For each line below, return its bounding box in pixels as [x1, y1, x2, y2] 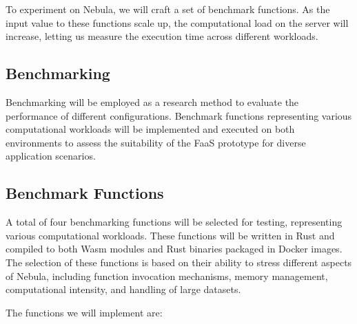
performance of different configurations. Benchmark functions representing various [6, 108, 352, 122]
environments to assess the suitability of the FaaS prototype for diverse [6, 135, 306, 149]
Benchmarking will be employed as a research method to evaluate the [6, 94, 299, 109]
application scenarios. [6, 149, 96, 163]
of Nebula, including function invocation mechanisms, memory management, [6, 268, 328, 283]
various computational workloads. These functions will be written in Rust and [6, 228, 335, 242]
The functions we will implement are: [6, 305, 163, 319]
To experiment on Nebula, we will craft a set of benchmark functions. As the [6, 2, 330, 16]
